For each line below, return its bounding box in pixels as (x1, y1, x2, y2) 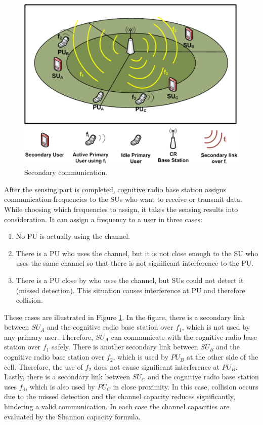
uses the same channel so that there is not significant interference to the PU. (16, 258, 254, 268)
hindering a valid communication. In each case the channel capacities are (4, 401, 230, 412)
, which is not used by (182, 322, 250, 332)
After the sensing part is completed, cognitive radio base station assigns (4, 184, 227, 194)
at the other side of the (186, 351, 258, 362)
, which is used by (113, 351, 168, 362)
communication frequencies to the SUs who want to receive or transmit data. (4, 194, 242, 204)
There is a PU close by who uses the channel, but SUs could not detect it (16, 274, 244, 285)
